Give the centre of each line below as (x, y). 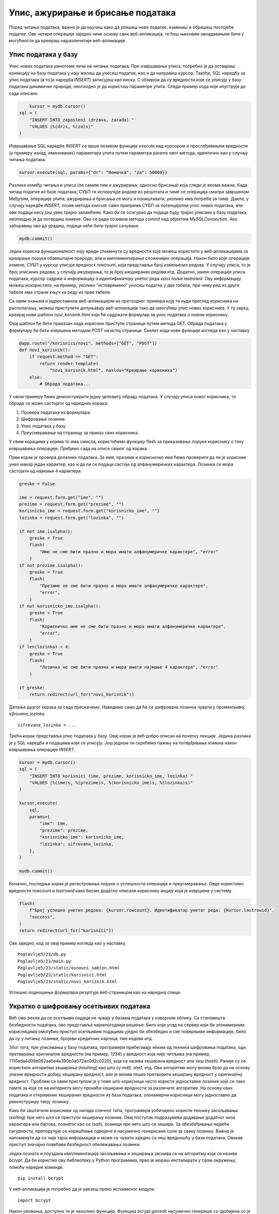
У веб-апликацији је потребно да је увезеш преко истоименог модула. (82, 1189)
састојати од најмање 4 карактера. (46, 471)
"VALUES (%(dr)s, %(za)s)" (62, 126)
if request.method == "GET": (64, 357)
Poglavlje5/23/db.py (42, 954)
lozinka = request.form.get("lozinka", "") (72, 518)
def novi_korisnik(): (45, 350)
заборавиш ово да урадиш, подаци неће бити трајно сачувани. (74, 226)
